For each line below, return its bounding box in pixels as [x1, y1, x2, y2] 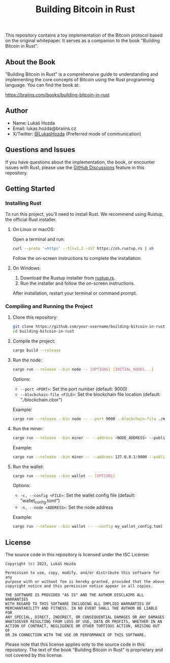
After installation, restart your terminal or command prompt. [12, 290, 138, 296]
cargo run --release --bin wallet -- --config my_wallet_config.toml [12, 524, 163, 529]
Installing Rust [5, 200, 42, 207]
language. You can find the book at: [5, 82, 80, 88]
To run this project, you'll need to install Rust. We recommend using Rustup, [5, 211, 164, 217]
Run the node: [12, 357, 42, 363]
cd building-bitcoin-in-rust [12, 329, 75, 334]
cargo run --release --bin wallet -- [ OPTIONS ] [12, 473, 116, 478]
